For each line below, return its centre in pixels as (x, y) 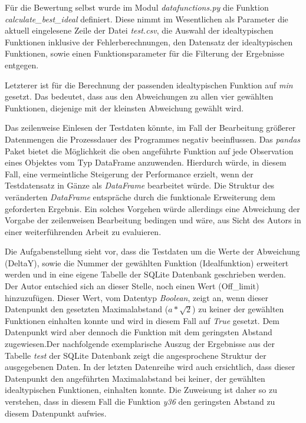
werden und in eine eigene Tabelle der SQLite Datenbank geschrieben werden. (146, 274)
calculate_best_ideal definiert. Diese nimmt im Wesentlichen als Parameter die (147, 19)
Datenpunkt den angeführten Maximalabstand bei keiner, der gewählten (135, 378)
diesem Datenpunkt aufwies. (56, 413)
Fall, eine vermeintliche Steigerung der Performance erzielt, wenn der (129, 174)
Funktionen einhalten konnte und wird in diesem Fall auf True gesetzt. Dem (142, 320)
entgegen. (22, 65)
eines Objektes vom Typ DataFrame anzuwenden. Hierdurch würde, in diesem (146, 162)
